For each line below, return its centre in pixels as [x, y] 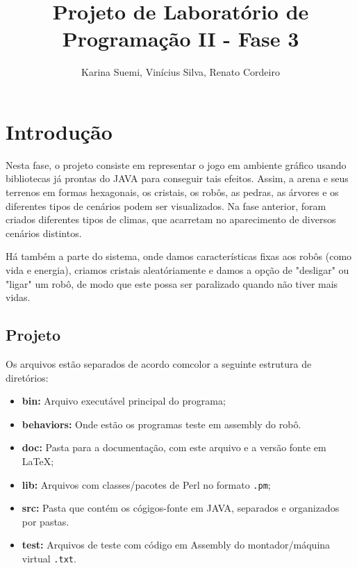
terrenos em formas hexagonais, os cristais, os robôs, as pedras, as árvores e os [172, 192]
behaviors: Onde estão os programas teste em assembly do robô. [161, 424]
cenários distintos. [44, 233]
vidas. [18, 297]
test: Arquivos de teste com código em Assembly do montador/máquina [176, 545]
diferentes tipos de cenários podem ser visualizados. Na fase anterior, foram [166, 205]
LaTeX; [38, 461]
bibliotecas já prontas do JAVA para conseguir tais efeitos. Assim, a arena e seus [177, 178]
